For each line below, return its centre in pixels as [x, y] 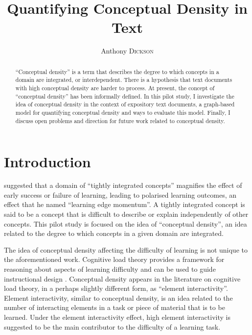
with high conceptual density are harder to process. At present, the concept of [115, 88]
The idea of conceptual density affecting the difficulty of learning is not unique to [126, 249]
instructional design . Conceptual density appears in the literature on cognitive [122, 278]
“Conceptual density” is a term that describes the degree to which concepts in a [117, 71]
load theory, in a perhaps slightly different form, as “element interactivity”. [116, 288]
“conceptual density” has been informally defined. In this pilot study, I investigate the [125, 96]
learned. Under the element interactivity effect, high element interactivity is [117, 317]
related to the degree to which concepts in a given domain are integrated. [114, 233]
